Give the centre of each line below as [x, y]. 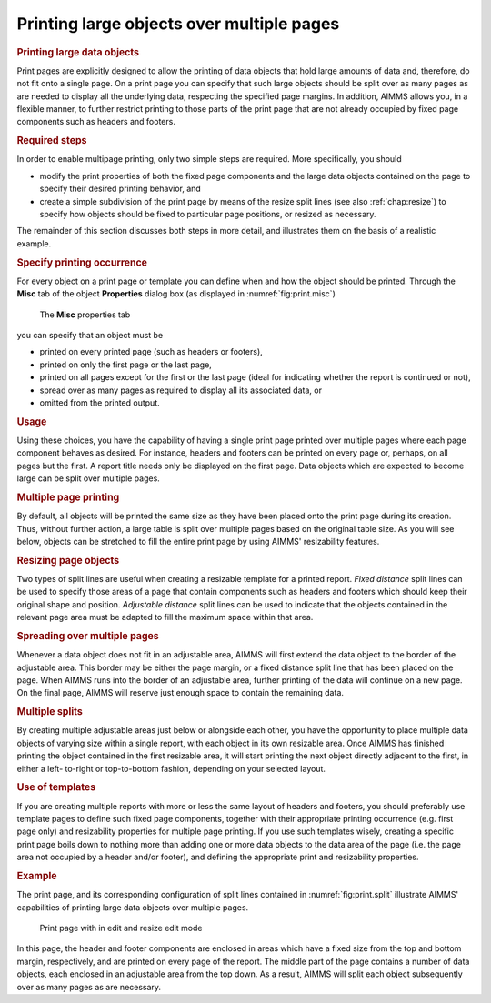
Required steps [52, 141]
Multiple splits [50, 712]
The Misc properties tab [85, 315]
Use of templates [56, 787]
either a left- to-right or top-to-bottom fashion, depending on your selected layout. [171, 768]
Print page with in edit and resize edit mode [121, 928]
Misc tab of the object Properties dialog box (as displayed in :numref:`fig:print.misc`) [176, 294]
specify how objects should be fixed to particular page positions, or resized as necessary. [208, 214]
